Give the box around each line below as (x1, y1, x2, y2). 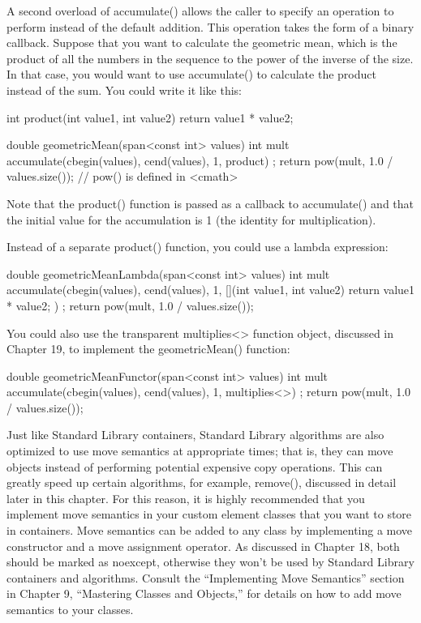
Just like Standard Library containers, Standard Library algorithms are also (6, 426, 384, 443)
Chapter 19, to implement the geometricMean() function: (6, 340, 290, 357)
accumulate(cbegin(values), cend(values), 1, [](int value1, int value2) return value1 (6, 281, 415, 298)
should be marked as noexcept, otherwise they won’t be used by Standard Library (6, 553, 415, 570)
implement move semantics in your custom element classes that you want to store (6, 506, 412, 523)
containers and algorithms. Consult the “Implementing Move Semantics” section (6, 569, 405, 586)
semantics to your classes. (6, 601, 134, 617)
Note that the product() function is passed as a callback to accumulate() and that (6, 194, 415, 211)
